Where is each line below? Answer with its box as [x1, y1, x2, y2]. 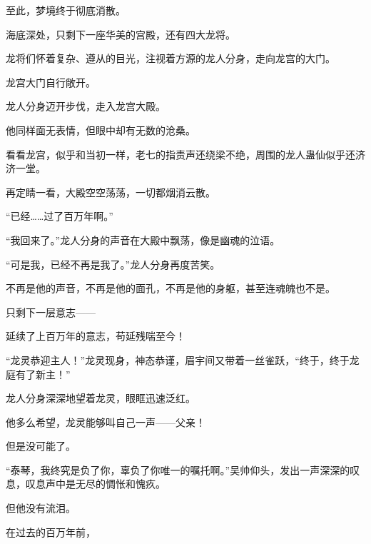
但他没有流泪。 [6, 500, 76, 515]
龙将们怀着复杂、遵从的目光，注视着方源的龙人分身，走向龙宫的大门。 [6, 51, 335, 66]
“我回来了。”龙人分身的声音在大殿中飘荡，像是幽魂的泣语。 [6, 232, 280, 247]
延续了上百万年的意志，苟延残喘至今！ [6, 328, 185, 343]
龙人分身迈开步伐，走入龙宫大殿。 [6, 99, 166, 114]
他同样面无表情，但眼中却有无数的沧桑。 [6, 122, 195, 137]
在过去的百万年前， [6, 524, 96, 539]
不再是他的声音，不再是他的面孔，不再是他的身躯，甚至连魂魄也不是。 [6, 281, 335, 296]
